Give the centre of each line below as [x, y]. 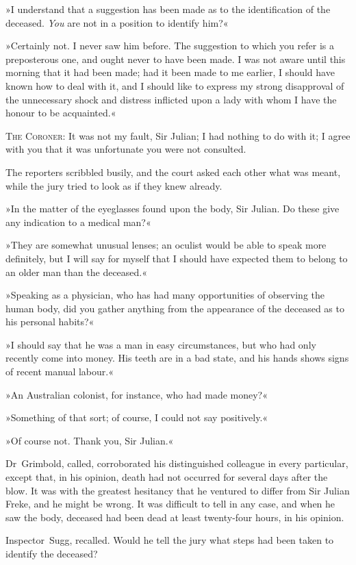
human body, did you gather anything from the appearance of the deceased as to [175, 308]
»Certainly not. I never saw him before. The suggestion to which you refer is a [170, 46]
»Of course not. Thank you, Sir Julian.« [90, 440]
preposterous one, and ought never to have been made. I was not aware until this [176, 59]
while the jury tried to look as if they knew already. [114, 185]
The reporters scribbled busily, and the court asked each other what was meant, [173, 172]
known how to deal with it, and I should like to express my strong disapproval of [175, 85]
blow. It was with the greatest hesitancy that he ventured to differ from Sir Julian [178, 490]
